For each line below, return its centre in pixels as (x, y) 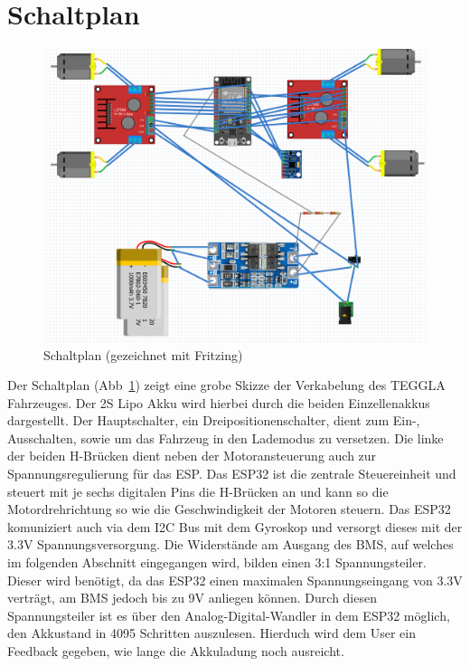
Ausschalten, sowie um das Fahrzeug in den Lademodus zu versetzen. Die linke (226, 438)
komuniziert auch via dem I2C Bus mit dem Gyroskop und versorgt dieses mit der (235, 526)
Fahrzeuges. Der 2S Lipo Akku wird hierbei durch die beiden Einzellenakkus (219, 402)
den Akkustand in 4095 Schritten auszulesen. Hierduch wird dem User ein (211, 633)
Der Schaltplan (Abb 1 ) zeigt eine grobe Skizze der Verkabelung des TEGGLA (226, 385)
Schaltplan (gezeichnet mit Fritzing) (143, 354)
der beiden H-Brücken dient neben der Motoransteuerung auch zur (192, 456)
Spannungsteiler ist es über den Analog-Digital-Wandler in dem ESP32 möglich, (229, 615)
